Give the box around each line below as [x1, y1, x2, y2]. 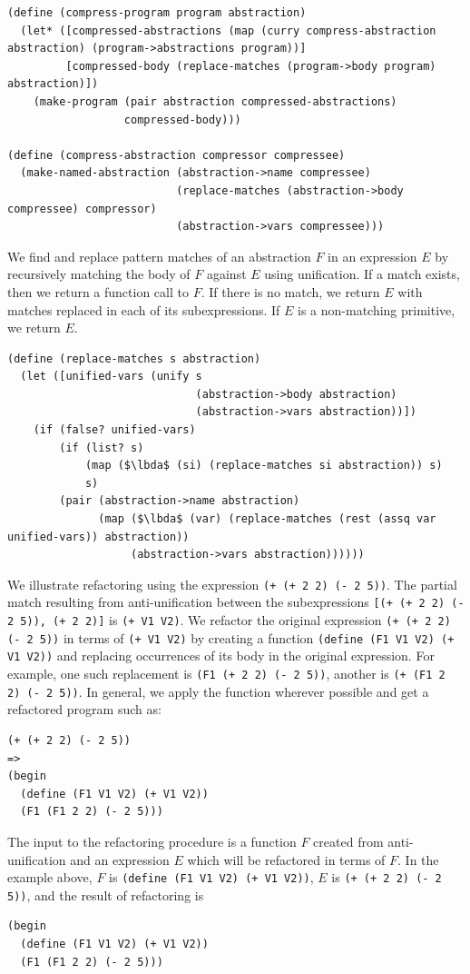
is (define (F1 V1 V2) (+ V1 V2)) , [109, 868, 314, 887]
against [206, 264, 247, 283]
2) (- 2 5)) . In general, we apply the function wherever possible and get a [7, 681, 429, 701]
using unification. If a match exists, [264, 264, 460, 283]
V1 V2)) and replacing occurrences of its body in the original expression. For [7, 646, 435, 665]
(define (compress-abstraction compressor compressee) [7, 148, 346, 162]
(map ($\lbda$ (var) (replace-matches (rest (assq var [98, 512, 436, 526]
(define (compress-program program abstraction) [7, 6, 307, 19]
